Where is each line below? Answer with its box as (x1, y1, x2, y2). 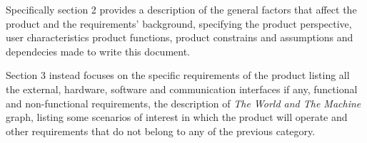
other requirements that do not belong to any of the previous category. (6, 123, 316, 138)
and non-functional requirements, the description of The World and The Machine (6, 95, 361, 110)
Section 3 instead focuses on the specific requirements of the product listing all (6, 68, 350, 83)
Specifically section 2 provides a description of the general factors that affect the (6, 2, 357, 16)
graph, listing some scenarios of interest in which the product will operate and (6, 110, 348, 125)
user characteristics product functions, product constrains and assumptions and (6, 30, 353, 45)
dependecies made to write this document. (6, 43, 191, 58)
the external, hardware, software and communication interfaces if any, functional (6, 81, 358, 96)
